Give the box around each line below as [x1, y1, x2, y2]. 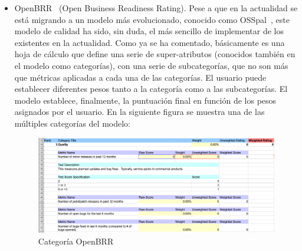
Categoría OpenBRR [38, 235, 114, 247]
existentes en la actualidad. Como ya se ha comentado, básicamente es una [14, 36, 285, 48]
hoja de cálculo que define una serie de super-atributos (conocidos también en [14, 48, 296, 60]
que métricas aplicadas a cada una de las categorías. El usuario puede [14, 71, 267, 83]
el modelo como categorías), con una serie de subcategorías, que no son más [14, 59, 288, 71]
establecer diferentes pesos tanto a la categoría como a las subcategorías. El [14, 82, 288, 95]
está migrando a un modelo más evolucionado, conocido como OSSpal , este [14, 13, 290, 25]
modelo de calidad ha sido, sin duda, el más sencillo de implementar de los [14, 25, 284, 37]
